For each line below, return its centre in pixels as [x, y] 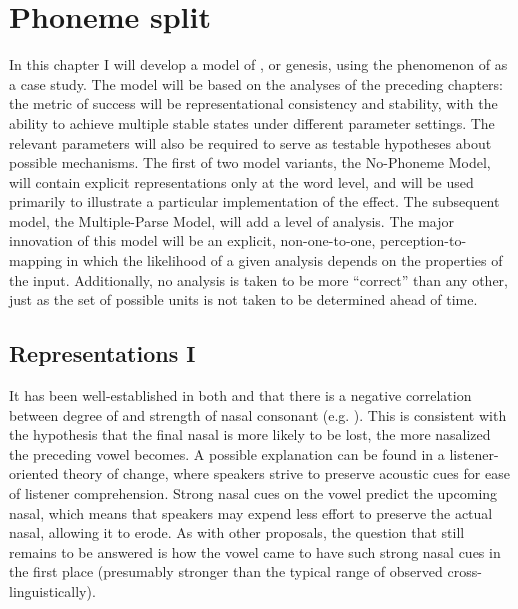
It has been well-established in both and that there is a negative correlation [240, 395]
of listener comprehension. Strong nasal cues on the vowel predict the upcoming [253, 493]
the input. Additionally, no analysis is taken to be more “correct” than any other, [258, 279]
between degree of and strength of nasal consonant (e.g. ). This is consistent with [258, 414]
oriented [34, 473]
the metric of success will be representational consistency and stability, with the [253, 103]
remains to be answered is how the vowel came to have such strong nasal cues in [255, 551]
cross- [464, 571]
